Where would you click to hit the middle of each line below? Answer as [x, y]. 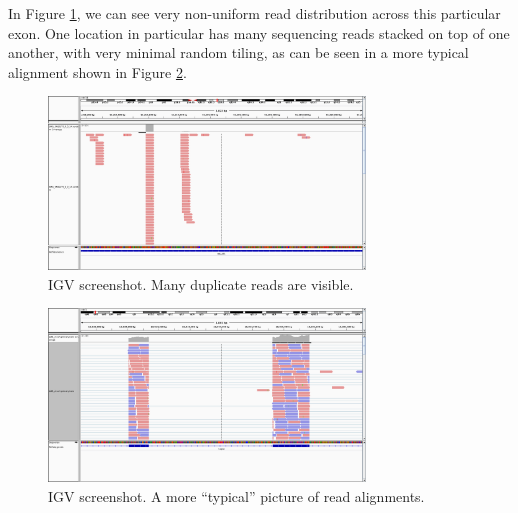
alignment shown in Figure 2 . [97, 71]
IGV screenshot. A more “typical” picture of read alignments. [236, 495]
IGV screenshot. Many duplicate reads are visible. [201, 283]
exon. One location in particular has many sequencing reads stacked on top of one [259, 32]
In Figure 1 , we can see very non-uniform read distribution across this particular [254, 13]
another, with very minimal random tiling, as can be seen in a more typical [238, 52]
